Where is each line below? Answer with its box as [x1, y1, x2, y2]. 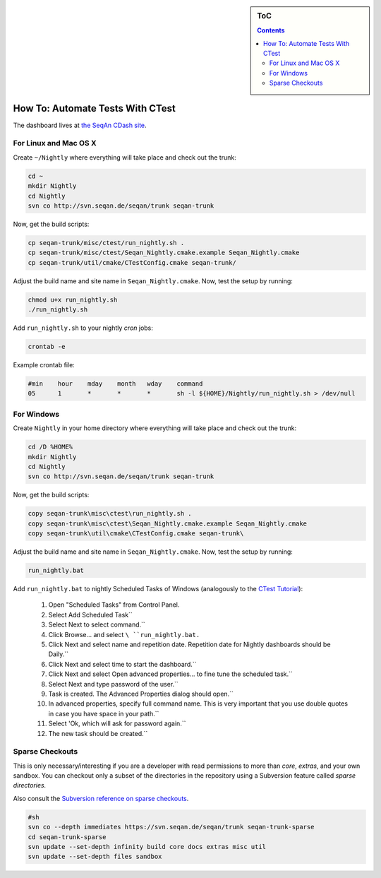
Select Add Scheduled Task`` [48, 610, 133, 619]
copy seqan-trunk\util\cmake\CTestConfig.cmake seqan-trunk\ [28, 530, 244, 538]
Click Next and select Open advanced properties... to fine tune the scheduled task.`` [48, 670, 293, 678]
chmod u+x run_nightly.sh [28, 295, 118, 304]
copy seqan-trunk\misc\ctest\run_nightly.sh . [28, 509, 192, 518]
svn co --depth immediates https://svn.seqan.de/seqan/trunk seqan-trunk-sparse [28, 823, 315, 831]
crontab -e [28, 343, 66, 351]
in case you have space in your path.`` [48, 709, 159, 718]
